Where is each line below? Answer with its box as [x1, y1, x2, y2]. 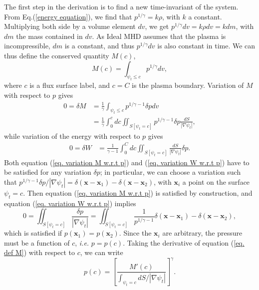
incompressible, [4, 40, 50, 51]
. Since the [119, 228, 152, 238]
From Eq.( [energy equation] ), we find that [4, 11, 132, 21]
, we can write [80, 247, 123, 258]
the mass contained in [16, 30, 83, 41]
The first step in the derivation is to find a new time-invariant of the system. [4, 1, 239, 11]
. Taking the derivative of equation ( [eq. [123, 237, 245, 248]
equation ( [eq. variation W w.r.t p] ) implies [4, 198, 136, 208]
